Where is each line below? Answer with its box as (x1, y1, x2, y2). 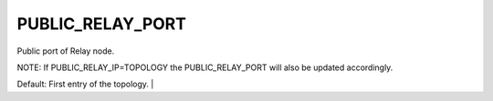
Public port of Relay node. (16, 45, 115, 56)
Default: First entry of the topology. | (16, 78, 154, 90)
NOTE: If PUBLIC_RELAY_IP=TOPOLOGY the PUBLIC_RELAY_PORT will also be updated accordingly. (16, 62, 393, 73)
